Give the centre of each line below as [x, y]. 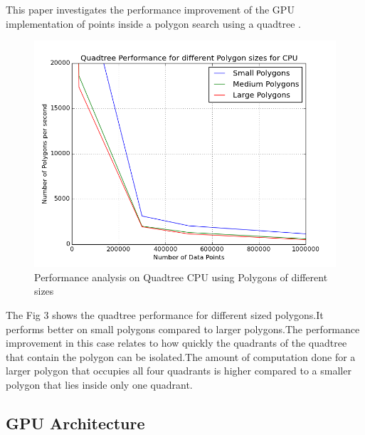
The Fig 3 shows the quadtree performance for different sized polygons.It [165, 314]
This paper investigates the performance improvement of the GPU [150, 9]
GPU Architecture [75, 423]
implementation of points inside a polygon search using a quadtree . [153, 23]
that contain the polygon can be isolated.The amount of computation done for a [181, 356]
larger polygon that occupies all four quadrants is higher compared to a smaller [179, 371]
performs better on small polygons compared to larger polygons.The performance [183, 329]
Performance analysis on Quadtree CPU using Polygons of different [181, 277]
